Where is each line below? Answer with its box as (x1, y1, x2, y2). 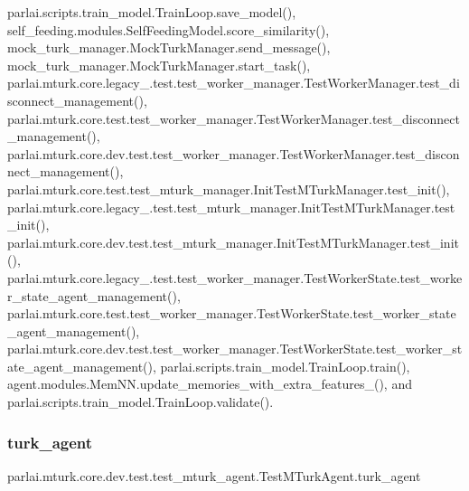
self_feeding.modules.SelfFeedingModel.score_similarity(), (7, 20, 330, 39)
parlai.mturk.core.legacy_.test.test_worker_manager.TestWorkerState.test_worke (7, 268, 463, 287)
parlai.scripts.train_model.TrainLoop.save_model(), (7, 3, 296, 21)
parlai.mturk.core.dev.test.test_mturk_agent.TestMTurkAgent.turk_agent (7, 466, 421, 485)
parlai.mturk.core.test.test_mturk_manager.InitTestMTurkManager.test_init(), (7, 179, 450, 198)
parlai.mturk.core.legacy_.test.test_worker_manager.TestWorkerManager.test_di (7, 73, 460, 92)
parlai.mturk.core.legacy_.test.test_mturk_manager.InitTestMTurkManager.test (7, 197, 455, 216)
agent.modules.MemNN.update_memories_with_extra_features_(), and (7, 374, 412, 393)
